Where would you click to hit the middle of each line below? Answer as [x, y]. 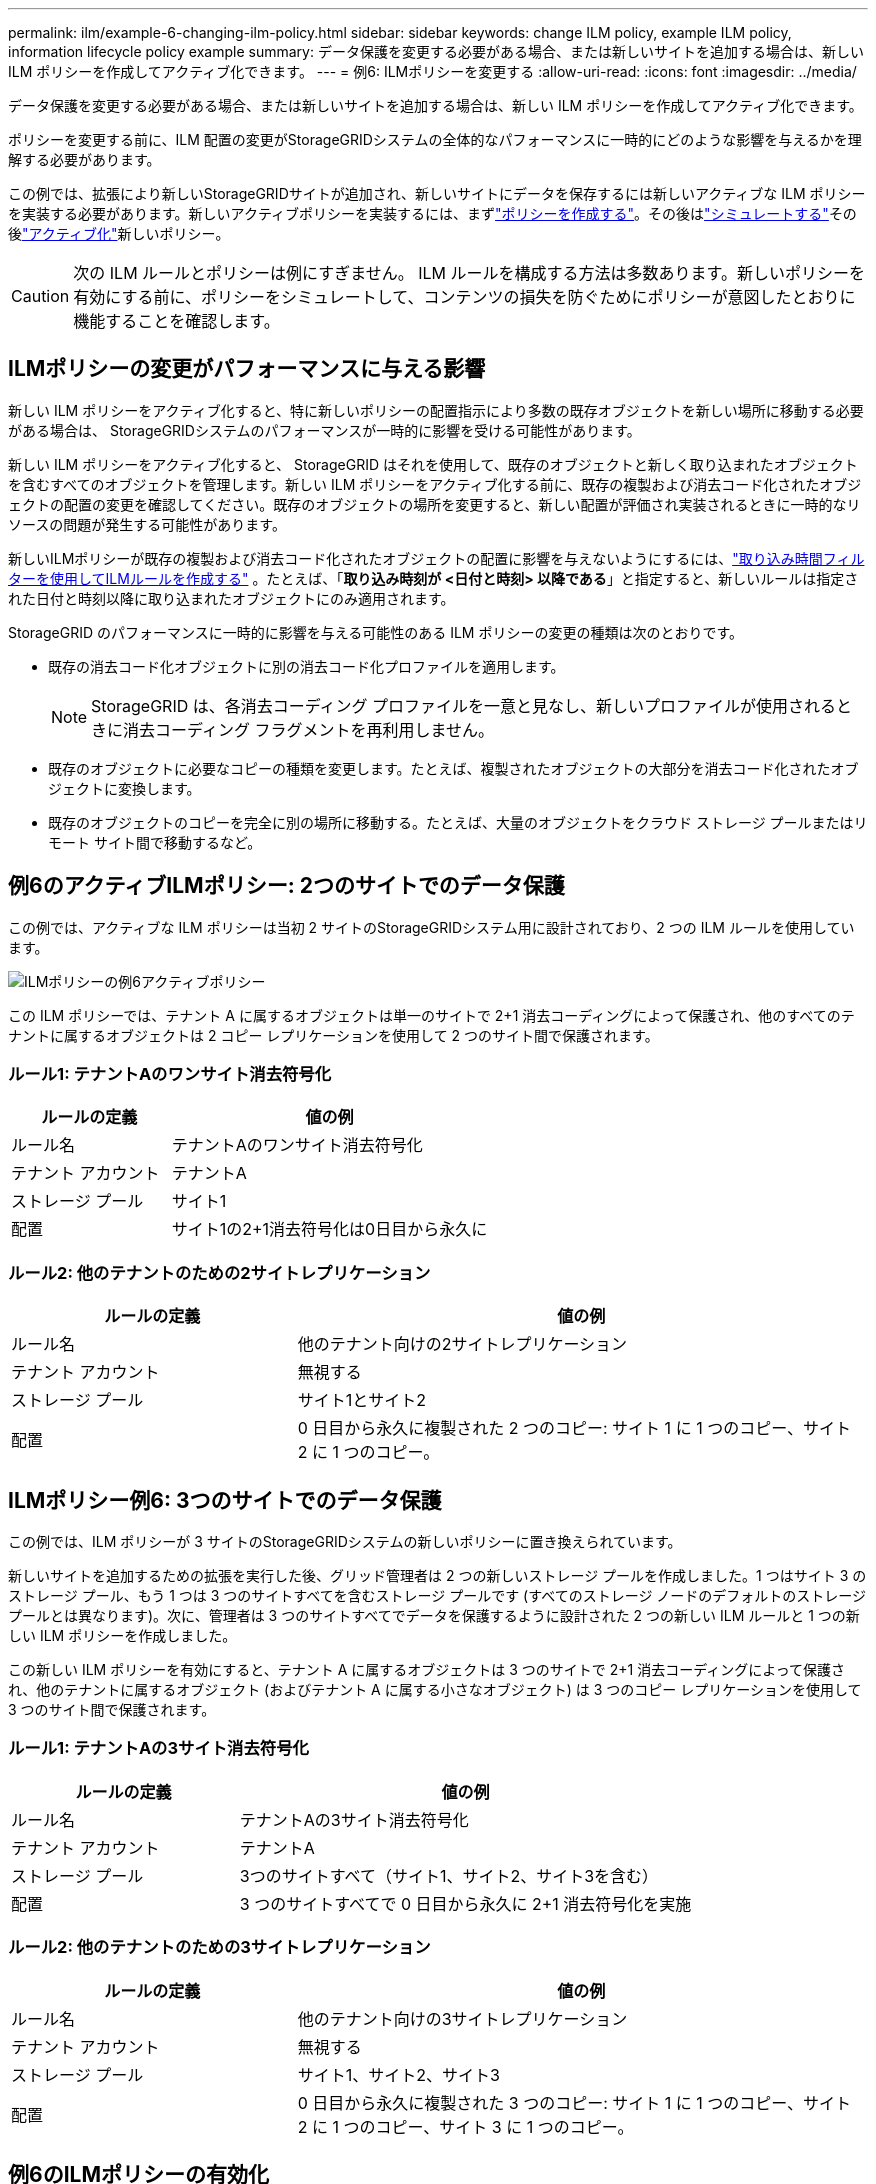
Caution [40, 296]
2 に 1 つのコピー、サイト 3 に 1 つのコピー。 [465, 2126]
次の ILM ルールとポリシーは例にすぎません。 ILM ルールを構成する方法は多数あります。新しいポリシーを [469, 273]
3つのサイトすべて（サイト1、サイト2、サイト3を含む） [449, 1875]
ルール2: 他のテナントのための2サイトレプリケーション [219, 1272]
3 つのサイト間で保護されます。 [112, 1710]
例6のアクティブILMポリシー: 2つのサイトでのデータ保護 [286, 886]
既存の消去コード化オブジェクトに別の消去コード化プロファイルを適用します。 [306, 666]
